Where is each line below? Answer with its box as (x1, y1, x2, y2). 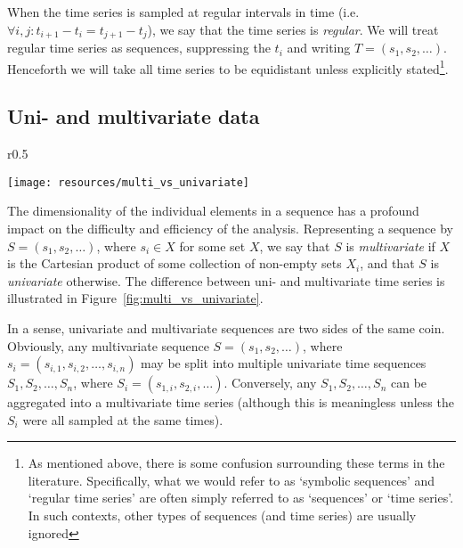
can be (390, 373, 427, 392)
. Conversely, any (223, 373, 317, 392)
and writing (287, 38, 351, 57)
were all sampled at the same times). (22, 410, 223, 429)
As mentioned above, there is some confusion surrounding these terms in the (28, 454, 445, 472)
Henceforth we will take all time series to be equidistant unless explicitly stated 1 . (7, 56, 449, 78)
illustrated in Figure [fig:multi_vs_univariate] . (7, 289, 264, 307)
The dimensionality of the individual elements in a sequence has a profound (7, 201, 419, 220)
